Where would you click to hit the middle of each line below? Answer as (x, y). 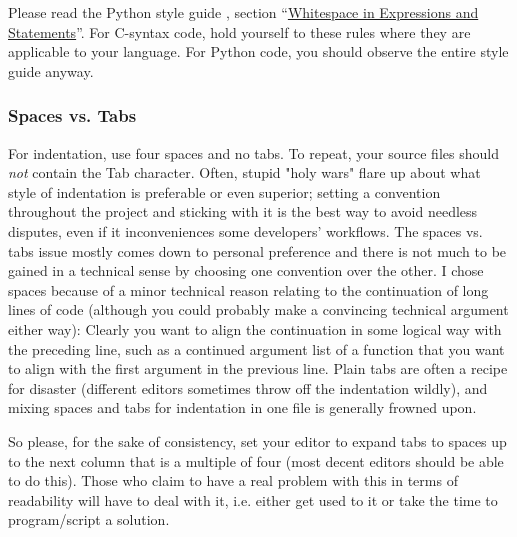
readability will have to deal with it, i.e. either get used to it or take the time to (253, 499)
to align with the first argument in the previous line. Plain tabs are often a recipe (258, 368)
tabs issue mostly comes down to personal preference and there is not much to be (257, 250)
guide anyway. (51, 70)
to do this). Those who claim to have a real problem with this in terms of (233, 480)
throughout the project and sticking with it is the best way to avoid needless (243, 211)
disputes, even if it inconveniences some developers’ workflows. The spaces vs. (245, 230)
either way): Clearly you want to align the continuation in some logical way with (255, 328)
